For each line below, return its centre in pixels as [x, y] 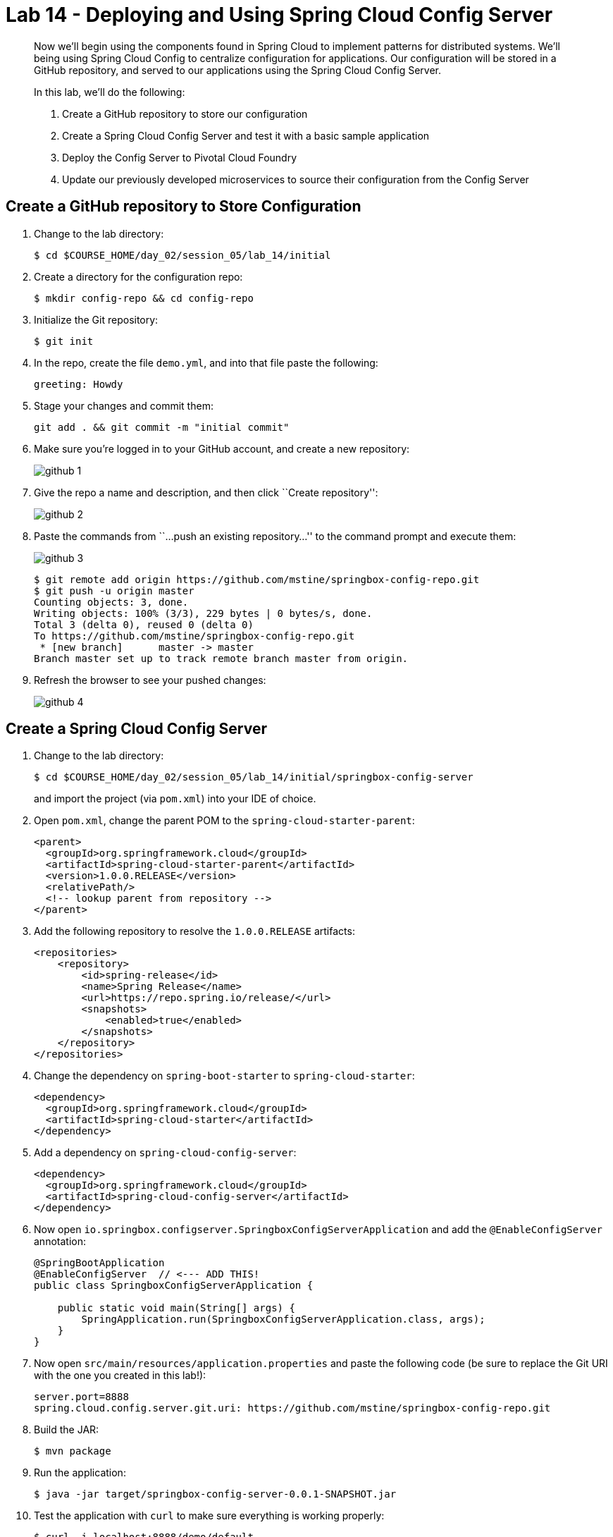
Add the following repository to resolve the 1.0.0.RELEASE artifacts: [194, 931]
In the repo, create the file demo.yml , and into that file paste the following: [206, 362]
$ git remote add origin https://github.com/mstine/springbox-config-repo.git [257, 579]
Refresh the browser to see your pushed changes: [150, 680]
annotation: [60, 1242]
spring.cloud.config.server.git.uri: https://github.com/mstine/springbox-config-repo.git [292, 1408]
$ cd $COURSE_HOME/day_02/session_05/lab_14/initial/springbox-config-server [254, 777]
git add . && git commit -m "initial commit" [162, 427]
